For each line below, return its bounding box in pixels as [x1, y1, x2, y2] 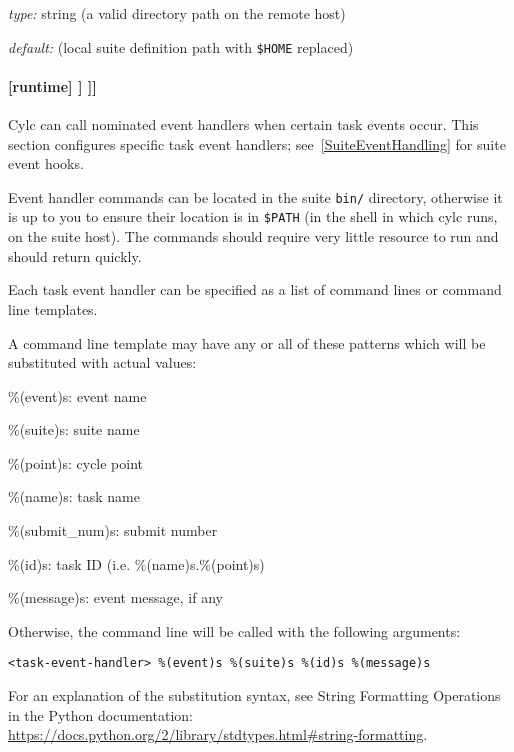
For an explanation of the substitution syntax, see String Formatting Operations [8, 685, 501, 706]
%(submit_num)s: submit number [8, 520, 218, 541]
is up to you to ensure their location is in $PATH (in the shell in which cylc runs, [8, 206, 498, 227]
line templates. [8, 298, 98, 319]
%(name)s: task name [8, 486, 140, 507]
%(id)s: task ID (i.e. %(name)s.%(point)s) [8, 553, 265, 574]
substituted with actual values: [8, 352, 197, 373]
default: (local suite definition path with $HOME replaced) [8, 36, 354, 57]
